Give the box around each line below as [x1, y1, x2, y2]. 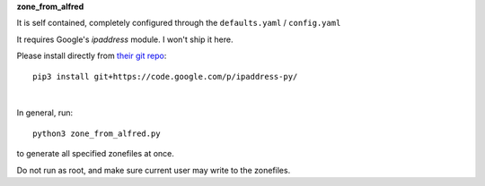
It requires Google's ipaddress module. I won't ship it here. [16, 34, 234, 45]
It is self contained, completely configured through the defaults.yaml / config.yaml [16, 18, 341, 29]
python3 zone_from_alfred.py [32, 128, 161, 139]
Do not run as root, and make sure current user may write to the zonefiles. [16, 165, 291, 175]
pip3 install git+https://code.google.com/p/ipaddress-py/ [32, 72, 298, 81]
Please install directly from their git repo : [16, 50, 167, 62]
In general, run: [16, 107, 74, 118]
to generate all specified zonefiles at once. [16, 148, 175, 159]
